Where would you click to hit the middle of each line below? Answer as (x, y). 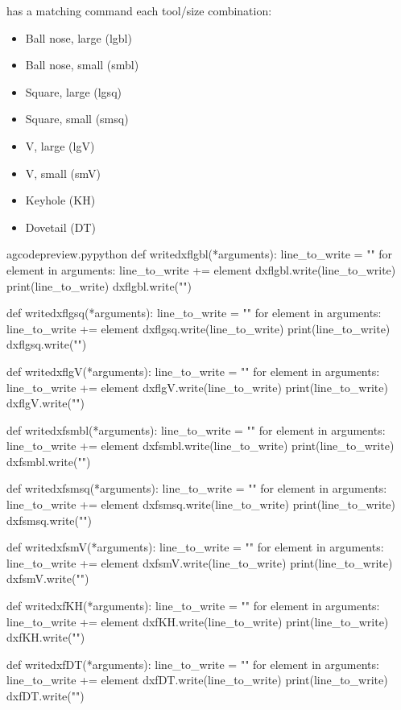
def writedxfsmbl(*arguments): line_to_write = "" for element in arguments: (196, 429)
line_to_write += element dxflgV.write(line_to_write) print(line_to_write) (197, 387)
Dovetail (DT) (60, 227)
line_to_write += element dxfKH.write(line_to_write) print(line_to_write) (198, 621)
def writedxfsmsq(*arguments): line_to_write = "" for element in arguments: (197, 488)
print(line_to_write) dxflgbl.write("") (99, 285)
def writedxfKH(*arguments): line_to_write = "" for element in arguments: (193, 606)
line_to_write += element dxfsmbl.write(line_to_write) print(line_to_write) (200, 446)
